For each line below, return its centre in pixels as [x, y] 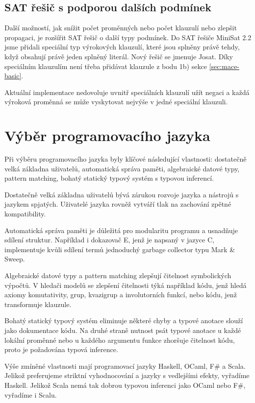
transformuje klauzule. [38, 304]
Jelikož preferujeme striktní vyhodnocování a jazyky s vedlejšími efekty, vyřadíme [127, 375]
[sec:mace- [224, 66]
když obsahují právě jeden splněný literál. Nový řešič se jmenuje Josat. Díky [119, 56]
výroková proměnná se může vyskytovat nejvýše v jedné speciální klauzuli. [116, 102]
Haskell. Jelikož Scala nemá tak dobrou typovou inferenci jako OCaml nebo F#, [125, 385]
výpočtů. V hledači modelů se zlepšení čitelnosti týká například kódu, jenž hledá [126, 285]
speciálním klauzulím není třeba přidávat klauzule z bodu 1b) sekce [106, 66]
